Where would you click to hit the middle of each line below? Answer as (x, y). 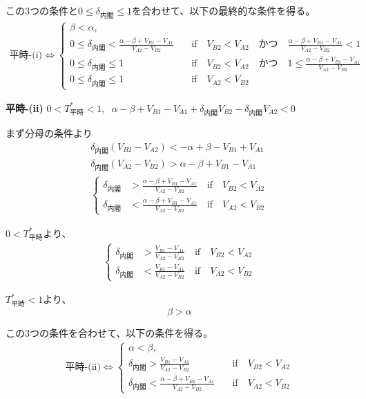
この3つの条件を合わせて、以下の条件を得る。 (109, 332)
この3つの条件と (42, 10)
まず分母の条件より (49, 133)
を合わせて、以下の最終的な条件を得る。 (223, 10)
